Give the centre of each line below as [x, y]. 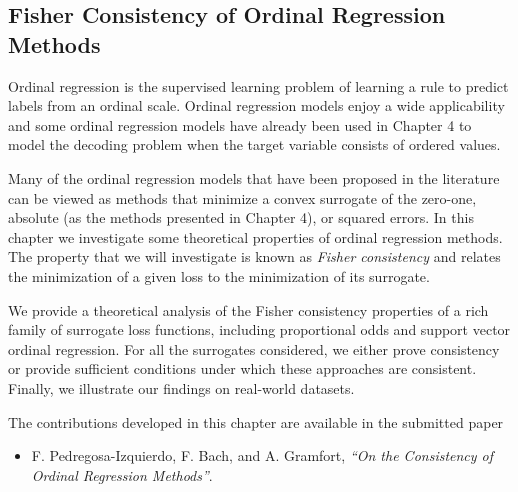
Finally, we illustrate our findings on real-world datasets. [181, 387]
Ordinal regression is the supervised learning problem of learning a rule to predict [258, 85]
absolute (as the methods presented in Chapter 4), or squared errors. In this [241, 217]
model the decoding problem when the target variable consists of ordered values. [254, 144]
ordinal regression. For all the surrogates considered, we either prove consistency [254, 348]
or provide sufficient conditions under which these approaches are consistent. [242, 368]
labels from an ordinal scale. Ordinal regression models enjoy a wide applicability [256, 105]
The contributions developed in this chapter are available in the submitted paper [256, 421]
